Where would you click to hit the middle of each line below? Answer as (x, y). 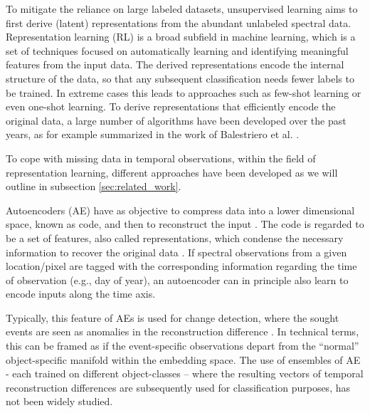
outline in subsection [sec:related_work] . (94, 186)
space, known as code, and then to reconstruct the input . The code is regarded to (185, 224)
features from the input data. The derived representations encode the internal (175, 64)
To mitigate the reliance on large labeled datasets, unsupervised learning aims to (182, 9)
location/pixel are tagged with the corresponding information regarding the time (181, 266)
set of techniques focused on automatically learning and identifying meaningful (177, 50)
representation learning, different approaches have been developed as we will (172, 172)
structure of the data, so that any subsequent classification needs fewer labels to (180, 78)
